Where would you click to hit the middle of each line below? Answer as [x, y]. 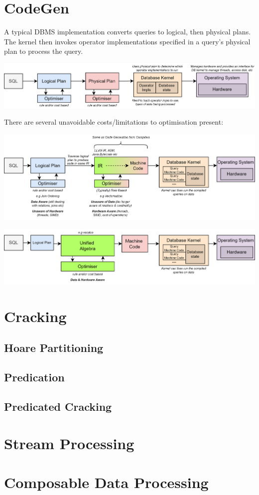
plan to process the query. [44, 51]
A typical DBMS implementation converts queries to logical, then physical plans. [128, 32]
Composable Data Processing [106, 482]
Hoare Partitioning [54, 348]
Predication [34, 377]
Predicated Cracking [58, 407]
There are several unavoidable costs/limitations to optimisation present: [114, 122]
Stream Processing [69, 443]
